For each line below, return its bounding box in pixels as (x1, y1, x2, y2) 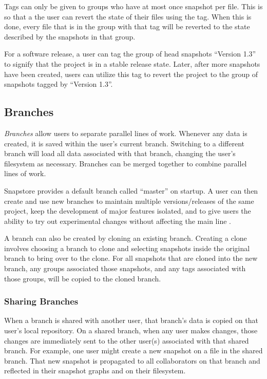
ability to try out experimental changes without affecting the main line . (4, 215, 231, 226)
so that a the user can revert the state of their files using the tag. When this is (4, 11, 252, 22)
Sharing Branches (4, 295, 79, 308)
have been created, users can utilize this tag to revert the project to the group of (4, 68, 258, 79)
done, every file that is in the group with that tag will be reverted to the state (4, 21, 250, 32)
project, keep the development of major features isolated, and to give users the (4, 205, 251, 216)
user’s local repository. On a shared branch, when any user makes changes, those (4, 325, 258, 336)
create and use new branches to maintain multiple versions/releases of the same (4, 195, 254, 206)
